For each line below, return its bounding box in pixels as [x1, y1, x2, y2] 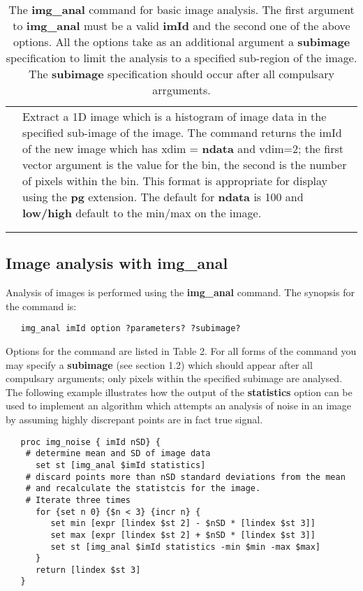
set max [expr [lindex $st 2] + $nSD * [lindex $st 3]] [50, 530, 316, 540]
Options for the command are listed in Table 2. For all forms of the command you [6, 344, 357, 358]
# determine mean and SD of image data [25, 448, 211, 459]
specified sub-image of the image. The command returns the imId [22, 124, 342, 140]
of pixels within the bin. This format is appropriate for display [22, 173, 328, 189]
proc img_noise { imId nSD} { [20, 437, 161, 447]
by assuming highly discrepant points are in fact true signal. [6, 412, 263, 427]
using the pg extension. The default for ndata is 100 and [22, 189, 304, 205]
